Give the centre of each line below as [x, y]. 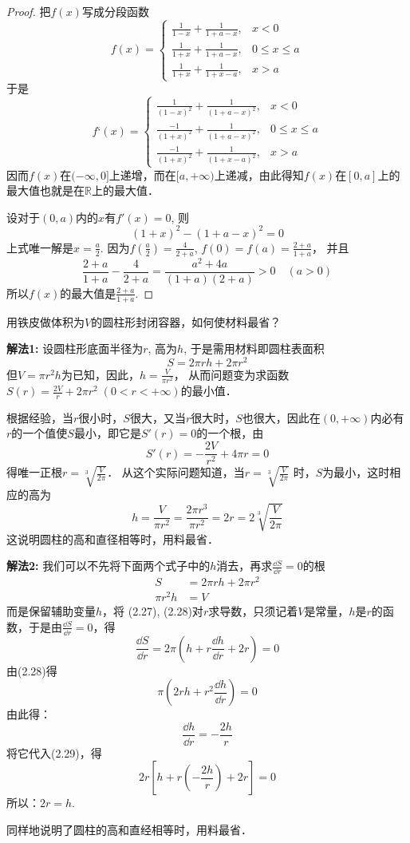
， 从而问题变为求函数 [231, 374]
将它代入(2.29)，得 [54, 752]
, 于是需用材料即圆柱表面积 [254, 348]
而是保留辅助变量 [51, 611]
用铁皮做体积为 [45, 321]
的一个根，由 [230, 433]
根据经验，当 [40, 417]
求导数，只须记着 [253, 611]
